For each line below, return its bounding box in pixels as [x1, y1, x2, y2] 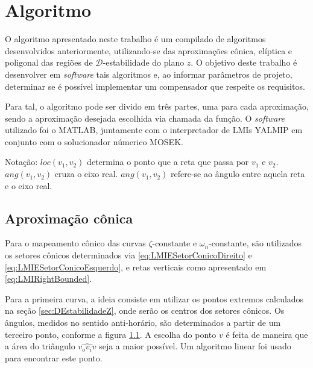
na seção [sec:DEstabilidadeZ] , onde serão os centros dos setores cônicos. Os [5, 304, 285, 317]
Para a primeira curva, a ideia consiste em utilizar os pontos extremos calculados [5, 292, 304, 305]
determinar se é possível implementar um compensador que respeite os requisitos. [5, 80, 305, 92]
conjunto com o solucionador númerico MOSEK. [5, 135, 183, 148]
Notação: [5, 155, 38, 168]
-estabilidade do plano [103, 56, 185, 69]
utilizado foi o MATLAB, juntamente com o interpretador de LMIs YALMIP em [5, 123, 303, 136]
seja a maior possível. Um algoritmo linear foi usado [99, 340, 291, 352]
